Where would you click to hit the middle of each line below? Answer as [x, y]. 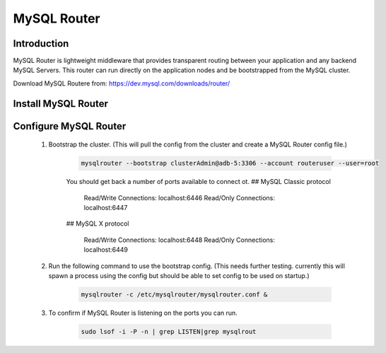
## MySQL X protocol [98, 224]
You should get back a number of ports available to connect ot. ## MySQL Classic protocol [199, 182]
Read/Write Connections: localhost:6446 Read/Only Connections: [180, 197]
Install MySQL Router [61, 104]
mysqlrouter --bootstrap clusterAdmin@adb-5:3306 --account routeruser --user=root [230, 163]
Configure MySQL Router [70, 126]
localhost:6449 [106, 250]
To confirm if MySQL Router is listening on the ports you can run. [143, 313]
